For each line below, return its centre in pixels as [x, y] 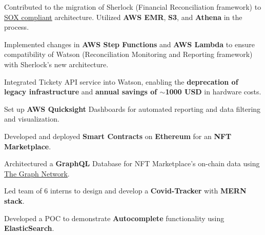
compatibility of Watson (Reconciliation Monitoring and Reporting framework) [128, 54]
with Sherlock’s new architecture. [56, 64]
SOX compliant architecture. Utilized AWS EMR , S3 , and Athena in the [123, 17]
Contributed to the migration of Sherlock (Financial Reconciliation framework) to [133, 7]
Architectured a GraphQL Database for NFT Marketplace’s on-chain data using [132, 163]
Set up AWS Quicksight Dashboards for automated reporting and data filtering [132, 109]
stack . [14, 200]
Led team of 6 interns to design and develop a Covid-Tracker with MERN [125, 191]
